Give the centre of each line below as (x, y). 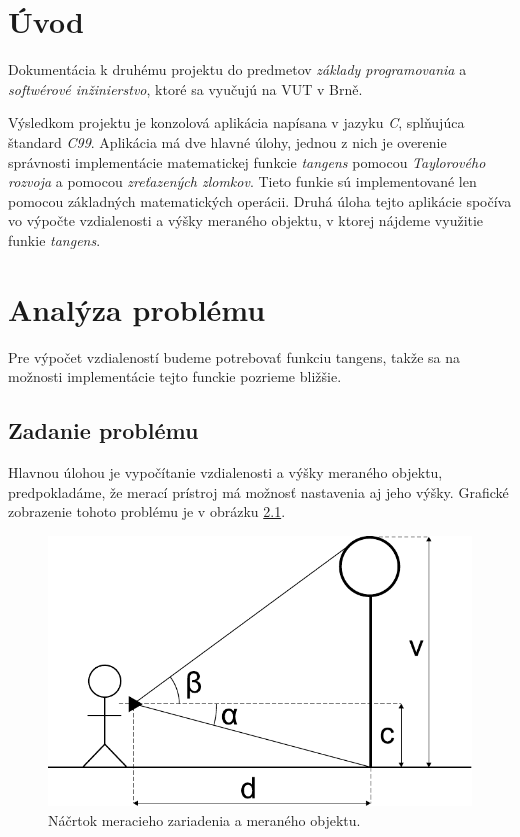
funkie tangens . (54, 239)
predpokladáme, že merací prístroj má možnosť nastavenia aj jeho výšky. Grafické (258, 491)
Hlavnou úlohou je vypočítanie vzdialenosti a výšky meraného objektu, (225, 471)
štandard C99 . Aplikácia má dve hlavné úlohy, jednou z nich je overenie (227, 141)
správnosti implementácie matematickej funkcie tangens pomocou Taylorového (247, 161)
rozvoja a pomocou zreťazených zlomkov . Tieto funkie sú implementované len (242, 181)
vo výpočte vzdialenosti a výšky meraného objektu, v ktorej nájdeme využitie (246, 220)
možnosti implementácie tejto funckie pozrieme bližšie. (175, 376)
